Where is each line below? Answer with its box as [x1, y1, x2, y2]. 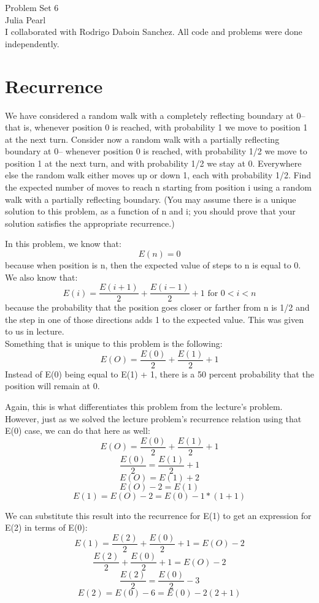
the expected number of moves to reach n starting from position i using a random [5, 181, 312, 194]
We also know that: [5, 270, 78, 283]
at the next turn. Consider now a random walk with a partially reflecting [5, 132, 280, 145]
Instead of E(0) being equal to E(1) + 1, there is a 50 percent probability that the [5, 367, 314, 380]
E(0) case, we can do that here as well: [5, 424, 150, 437]
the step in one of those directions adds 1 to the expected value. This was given [5, 313, 304, 325]
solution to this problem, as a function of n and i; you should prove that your [5, 205, 296, 218]
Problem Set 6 [5, 1, 59, 13]
